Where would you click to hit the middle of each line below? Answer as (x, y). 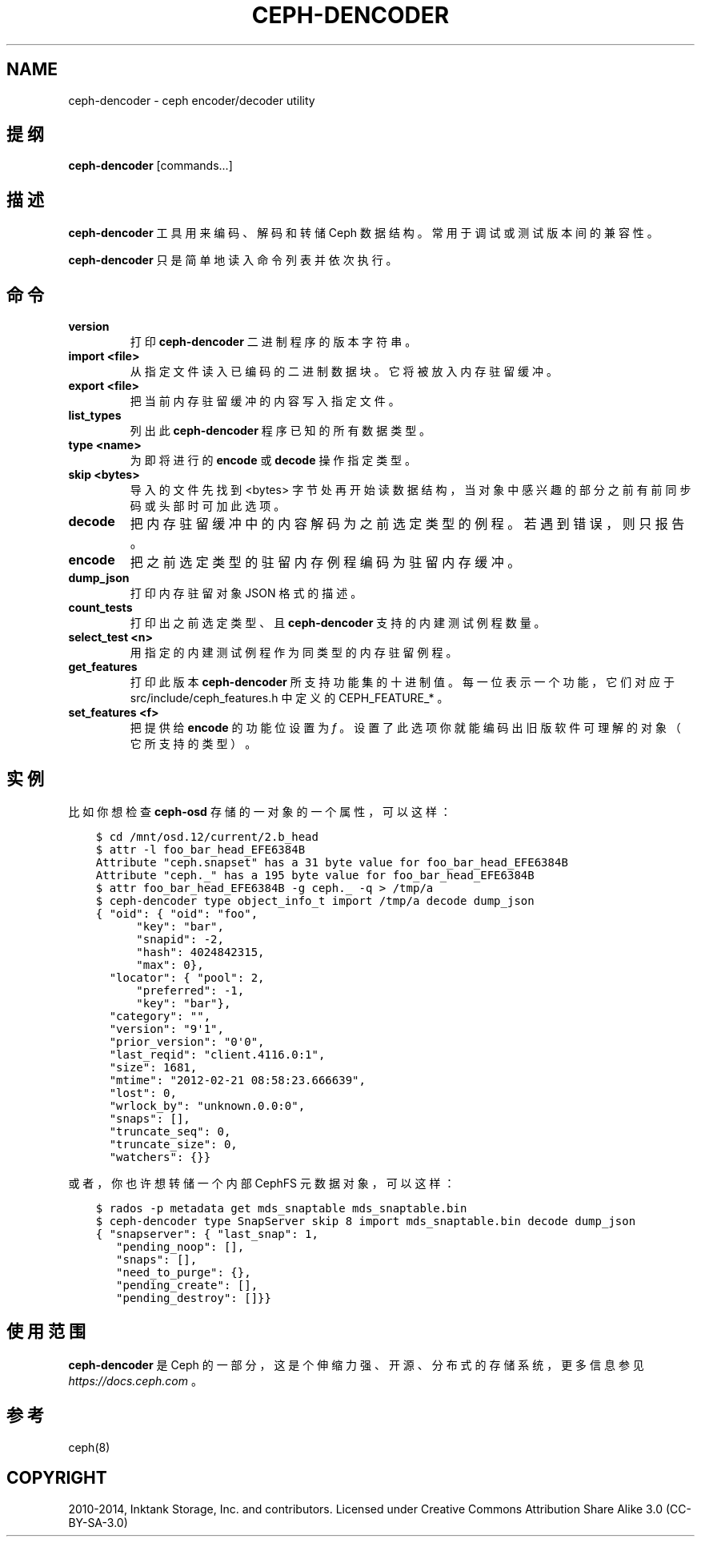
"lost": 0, (143, 1093)
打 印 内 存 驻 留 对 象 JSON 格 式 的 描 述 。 (246, 593)
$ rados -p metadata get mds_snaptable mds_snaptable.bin (281, 1208)
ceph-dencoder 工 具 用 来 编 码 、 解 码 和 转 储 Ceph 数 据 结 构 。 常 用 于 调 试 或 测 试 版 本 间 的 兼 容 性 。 (363, 233)
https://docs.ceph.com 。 (135, 1380)
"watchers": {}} (160, 1157)
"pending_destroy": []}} (194, 1298)
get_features (103, 667)
